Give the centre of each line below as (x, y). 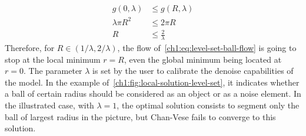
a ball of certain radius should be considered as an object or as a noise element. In (153, 93)
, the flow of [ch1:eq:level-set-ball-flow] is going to (207, 47)
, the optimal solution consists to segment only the (208, 105)
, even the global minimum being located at (203, 59)
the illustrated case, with (49, 105)
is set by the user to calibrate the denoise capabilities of (193, 71)
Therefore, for (30, 47)
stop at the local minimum (53, 59)
